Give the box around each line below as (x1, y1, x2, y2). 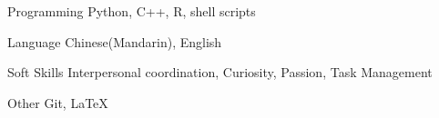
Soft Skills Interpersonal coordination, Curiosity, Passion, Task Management (7, 63, 433, 82)
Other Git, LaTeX (7, 93, 108, 112)
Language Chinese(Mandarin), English (7, 32, 222, 51)
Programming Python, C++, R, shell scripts (7, 2, 256, 20)
